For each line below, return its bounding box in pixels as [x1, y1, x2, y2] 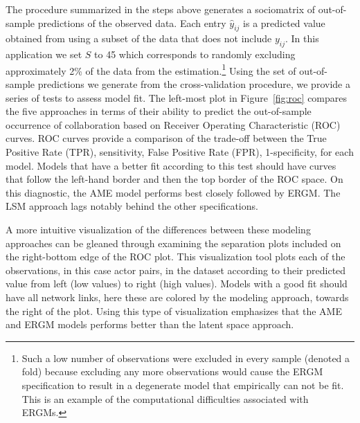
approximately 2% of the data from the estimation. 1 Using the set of [6, 61, 296, 78]
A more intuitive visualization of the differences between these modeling [6, 222, 311, 236]
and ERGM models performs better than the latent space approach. [6, 317, 294, 332]
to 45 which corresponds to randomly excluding [94, 47, 296, 62]
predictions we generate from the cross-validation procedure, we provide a [37, 77, 350, 91]
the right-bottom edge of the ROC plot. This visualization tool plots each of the [6, 249, 345, 264]
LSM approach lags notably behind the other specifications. [6, 199, 258, 213]
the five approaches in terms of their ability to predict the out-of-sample [6, 104, 312, 118]
